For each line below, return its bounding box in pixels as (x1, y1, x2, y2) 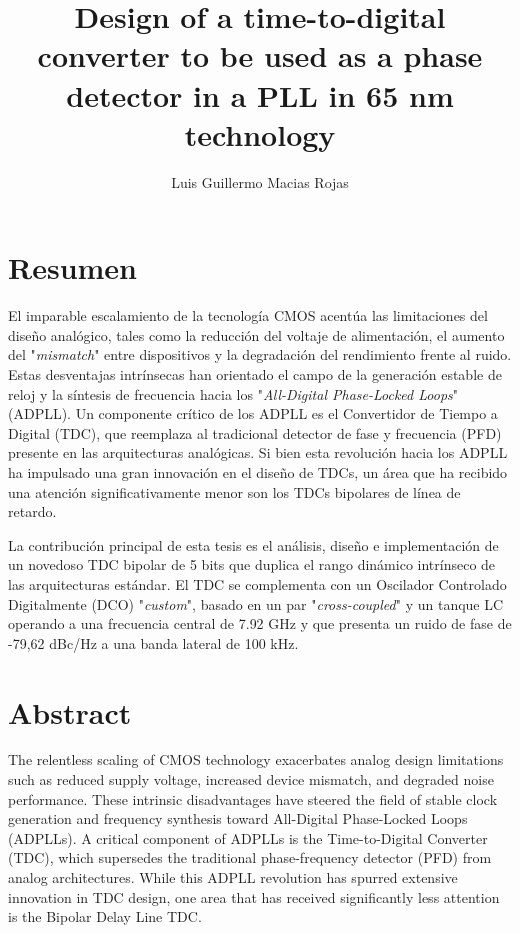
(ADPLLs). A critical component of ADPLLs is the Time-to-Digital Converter (8, 827, 488, 848)
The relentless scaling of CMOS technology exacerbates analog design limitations (8, 749, 504, 770)
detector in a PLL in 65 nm (66, 74, 454, 115)
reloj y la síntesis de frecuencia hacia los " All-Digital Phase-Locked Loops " (8, 383, 459, 404)
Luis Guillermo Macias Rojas (171, 171, 349, 192)
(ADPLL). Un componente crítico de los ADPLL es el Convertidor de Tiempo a (8, 403, 498, 424)
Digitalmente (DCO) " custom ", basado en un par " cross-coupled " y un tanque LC (8, 593, 504, 614)
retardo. (8, 501, 57, 522)
